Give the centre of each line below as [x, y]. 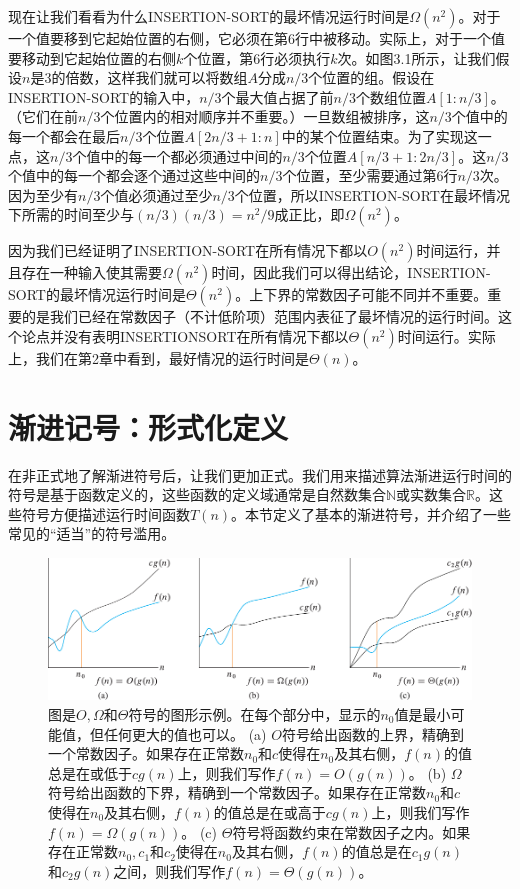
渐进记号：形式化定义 [148, 426]
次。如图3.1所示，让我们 [416, 57]
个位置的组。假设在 [371, 77]
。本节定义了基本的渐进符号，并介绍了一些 [371, 513]
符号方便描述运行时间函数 [105, 513]
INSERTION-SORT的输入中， [104, 96]
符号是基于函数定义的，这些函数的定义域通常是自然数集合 [197, 494]
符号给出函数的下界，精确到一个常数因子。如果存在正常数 [237, 792]
